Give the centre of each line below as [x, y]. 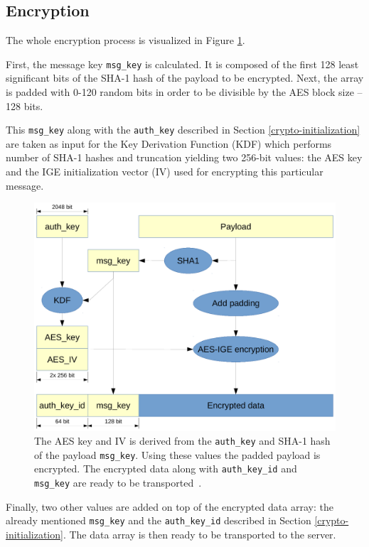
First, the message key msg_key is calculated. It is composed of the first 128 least [182, 64]
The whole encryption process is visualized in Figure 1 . [125, 40]
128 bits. [25, 105]
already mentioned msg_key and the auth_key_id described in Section [159, 520]
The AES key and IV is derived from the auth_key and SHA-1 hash [182, 441]
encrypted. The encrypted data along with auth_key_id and [166, 469]
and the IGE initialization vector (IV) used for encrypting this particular [165, 172]
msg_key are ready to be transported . [118, 483]
